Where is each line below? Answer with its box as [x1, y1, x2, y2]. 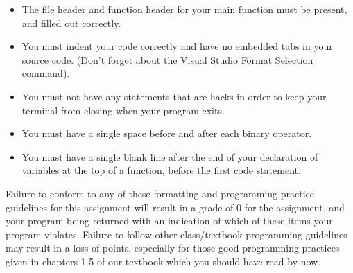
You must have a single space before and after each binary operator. [21, 126, 312, 141]
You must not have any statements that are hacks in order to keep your [21, 89, 327, 103]
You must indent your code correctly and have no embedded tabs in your [21, 39, 333, 53]
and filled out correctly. [21, 15, 121, 30]
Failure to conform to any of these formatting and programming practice [6, 186, 315, 200]
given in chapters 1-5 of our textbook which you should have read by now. [6, 254, 321, 268]
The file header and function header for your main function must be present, [21, 2, 347, 16]
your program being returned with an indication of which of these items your [6, 213, 333, 228]
